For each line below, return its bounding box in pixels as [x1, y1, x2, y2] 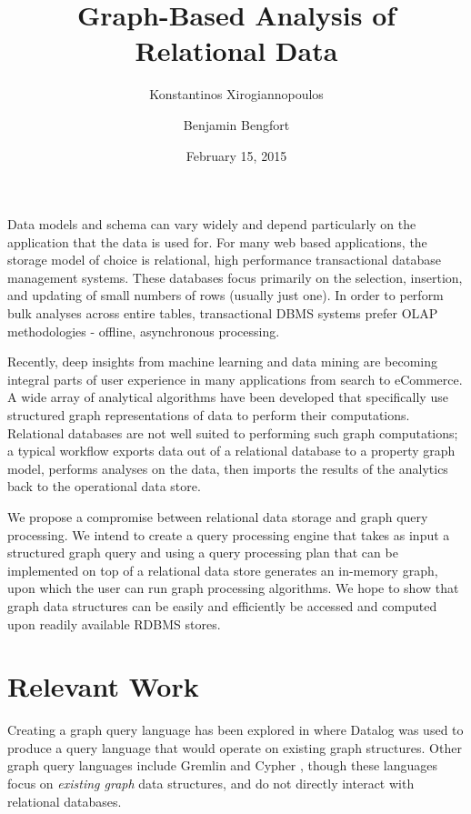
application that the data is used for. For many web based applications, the [7, 232, 427, 251]
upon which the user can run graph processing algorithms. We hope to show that [7, 578, 459, 598]
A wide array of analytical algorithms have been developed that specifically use [7, 387, 448, 407]
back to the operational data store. [7, 477, 201, 496]
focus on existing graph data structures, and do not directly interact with [7, 774, 415, 793]
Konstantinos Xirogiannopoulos [149, 85, 324, 104]
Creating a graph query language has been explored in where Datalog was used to [7, 720, 464, 739]
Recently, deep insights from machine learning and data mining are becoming [7, 352, 437, 371]
